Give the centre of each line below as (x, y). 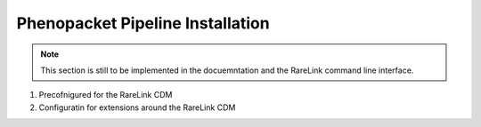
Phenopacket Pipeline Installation (143, 23)
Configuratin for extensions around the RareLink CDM (137, 107)
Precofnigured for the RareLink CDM (106, 95)
